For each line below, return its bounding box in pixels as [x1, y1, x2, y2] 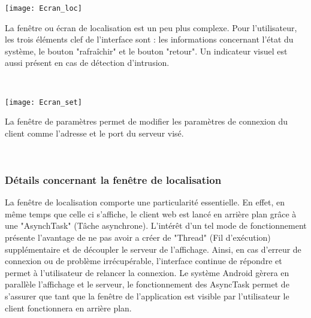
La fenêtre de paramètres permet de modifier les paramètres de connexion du [5, 115, 288, 128]
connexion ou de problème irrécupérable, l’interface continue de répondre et [5, 255, 282, 267]
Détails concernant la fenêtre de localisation [5, 172, 222, 187]
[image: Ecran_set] [5, 98, 82, 107]
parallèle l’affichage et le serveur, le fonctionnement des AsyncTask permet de [5, 278, 289, 290]
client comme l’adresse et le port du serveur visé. [5, 126, 184, 139]
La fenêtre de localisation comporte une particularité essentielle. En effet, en [5, 196, 285, 208]
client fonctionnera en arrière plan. [5, 301, 132, 314]
